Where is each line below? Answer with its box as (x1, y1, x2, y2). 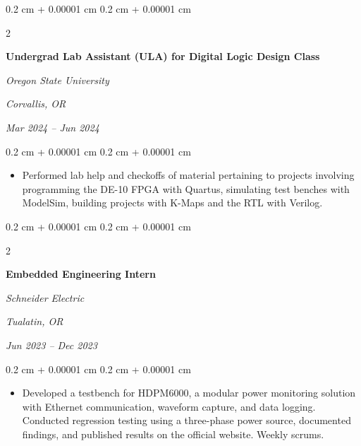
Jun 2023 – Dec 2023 (6, 337, 97, 352)
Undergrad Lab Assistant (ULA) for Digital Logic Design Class (6, 49, 320, 64)
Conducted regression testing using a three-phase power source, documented (22, 413, 351, 428)
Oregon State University (6, 72, 109, 87)
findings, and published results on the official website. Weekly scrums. (22, 426, 324, 441)
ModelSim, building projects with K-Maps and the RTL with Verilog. (22, 195, 323, 210)
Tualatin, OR (6, 314, 63, 329)
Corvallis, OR (6, 96, 66, 111)
